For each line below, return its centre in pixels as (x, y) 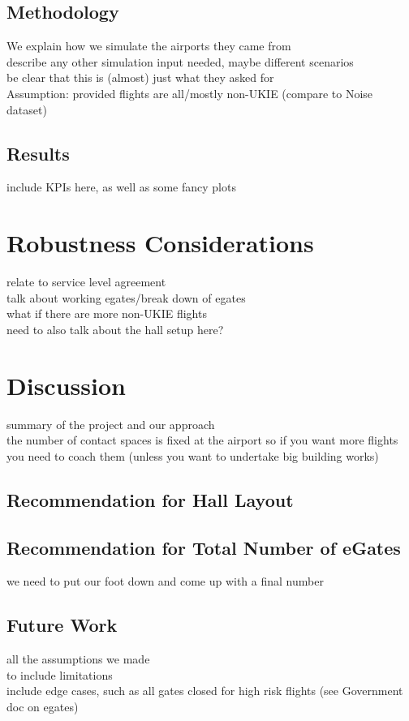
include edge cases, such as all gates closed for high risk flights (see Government (205, 691)
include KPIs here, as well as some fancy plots (121, 187)
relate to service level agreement (86, 282)
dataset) (27, 109)
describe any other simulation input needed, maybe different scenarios (180, 61)
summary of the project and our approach (111, 424)
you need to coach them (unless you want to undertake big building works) (193, 455)
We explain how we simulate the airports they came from (149, 46)
